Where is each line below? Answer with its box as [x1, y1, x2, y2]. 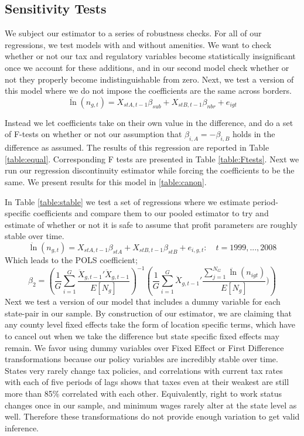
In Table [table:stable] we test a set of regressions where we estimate [5, 195, 250, 207]
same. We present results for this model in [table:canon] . [5, 175, 207, 188]
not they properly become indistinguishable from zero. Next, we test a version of [5, 73, 294, 85]
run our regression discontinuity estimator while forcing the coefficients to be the [5, 164, 295, 176]
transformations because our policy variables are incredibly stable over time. [5, 353, 278, 365]
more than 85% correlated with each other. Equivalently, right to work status [5, 387, 282, 399]
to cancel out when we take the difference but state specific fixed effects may [5, 330, 279, 342]
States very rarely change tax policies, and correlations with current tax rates [5, 364, 283, 376]
